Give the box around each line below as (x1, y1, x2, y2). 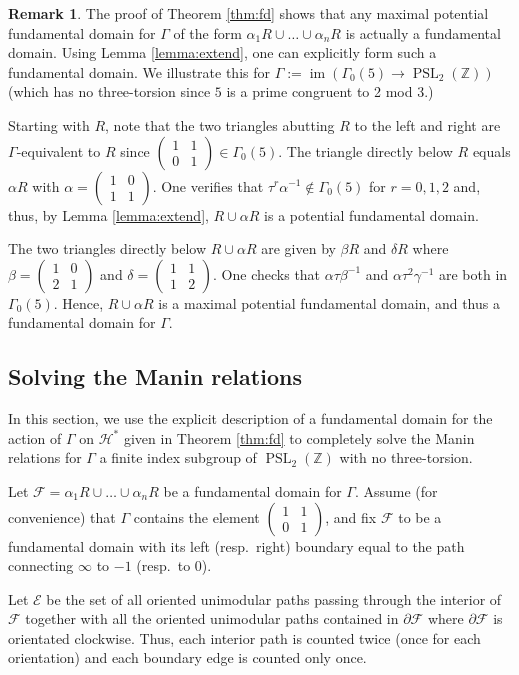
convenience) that (8, 506, 116, 527)
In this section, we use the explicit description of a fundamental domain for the (8, 408, 493, 429)
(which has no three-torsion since (8, 81, 211, 102)
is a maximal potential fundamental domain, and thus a (158, 292, 500, 313)
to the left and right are (354, 114, 501, 135)
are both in (439, 263, 508, 284)
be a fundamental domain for (163, 480, 342, 501)
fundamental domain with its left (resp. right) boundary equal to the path (8, 535, 465, 556)
